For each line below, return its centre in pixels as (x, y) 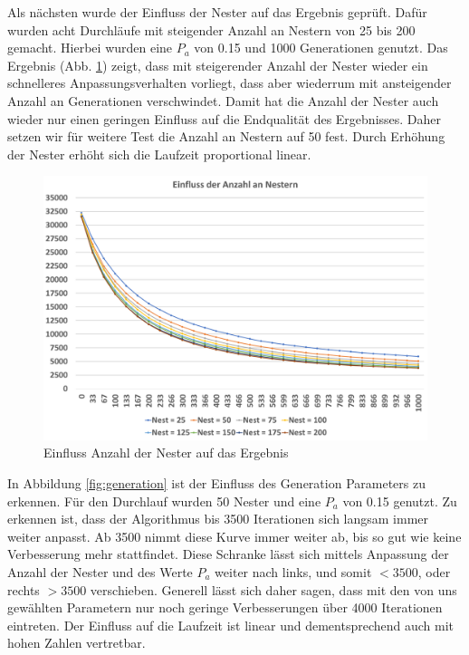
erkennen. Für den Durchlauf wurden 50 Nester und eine (164, 501)
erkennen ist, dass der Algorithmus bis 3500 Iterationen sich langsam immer (218, 519)
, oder (434, 572)
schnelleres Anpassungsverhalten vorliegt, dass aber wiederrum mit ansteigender (230, 83)
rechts (24, 589)
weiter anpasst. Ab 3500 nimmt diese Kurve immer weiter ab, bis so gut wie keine (234, 536)
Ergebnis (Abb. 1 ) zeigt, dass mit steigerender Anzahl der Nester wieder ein (218, 65)
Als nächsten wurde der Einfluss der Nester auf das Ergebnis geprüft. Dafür (217, 12)
